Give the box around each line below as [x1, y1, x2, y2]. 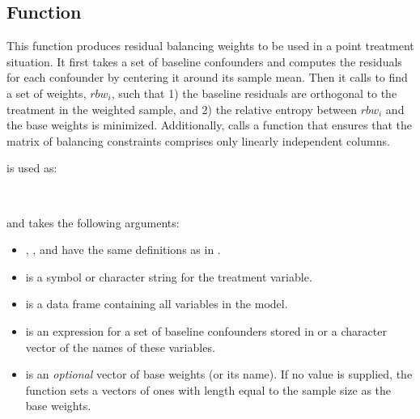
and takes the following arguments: [6, 214, 180, 231]
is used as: [6, 159, 57, 176]
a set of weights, [6, 84, 87, 101]
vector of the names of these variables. [25, 338, 215, 355]
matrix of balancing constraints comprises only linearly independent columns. [6, 132, 390, 149]
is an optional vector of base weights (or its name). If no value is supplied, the [25, 366, 413, 383]
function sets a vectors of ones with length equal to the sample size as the [25, 381, 392, 398]
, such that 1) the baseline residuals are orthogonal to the [111, 84, 397, 101]
